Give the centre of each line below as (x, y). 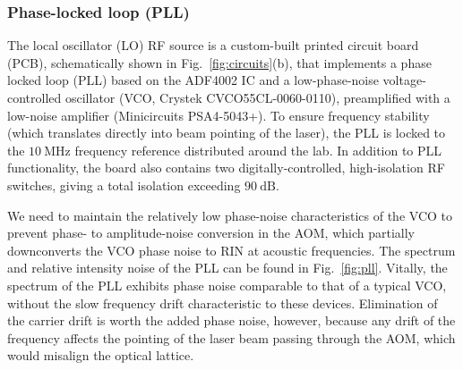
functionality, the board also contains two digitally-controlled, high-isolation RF (226, 168)
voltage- (404, 80)
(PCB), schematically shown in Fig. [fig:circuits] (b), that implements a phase (219, 62)
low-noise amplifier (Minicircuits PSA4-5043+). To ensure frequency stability (219, 115)
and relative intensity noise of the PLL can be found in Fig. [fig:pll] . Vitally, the (227, 268)
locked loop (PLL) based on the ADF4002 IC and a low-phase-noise (193, 80)
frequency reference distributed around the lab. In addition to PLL (258, 150)
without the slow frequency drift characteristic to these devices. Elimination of (223, 303)
